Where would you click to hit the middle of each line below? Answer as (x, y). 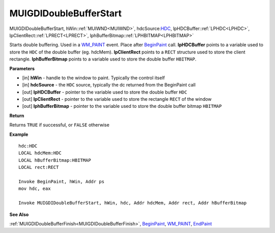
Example (19, 134)
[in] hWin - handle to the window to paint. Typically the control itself (93, 78)
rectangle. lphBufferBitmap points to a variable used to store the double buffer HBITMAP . (103, 59)
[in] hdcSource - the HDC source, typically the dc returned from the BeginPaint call (109, 85)
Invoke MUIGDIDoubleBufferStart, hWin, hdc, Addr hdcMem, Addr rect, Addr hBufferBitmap (133, 203)
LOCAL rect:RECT (39, 167)
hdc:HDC (28, 146)
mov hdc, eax (35, 189)
